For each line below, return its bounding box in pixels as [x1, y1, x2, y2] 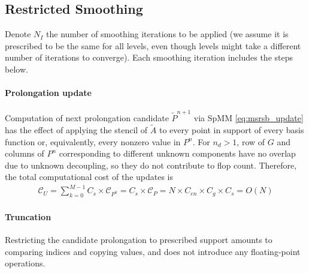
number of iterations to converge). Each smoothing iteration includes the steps [5, 51, 293, 64]
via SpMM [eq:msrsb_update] [193, 112, 304, 124]
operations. [5, 257, 46, 269]
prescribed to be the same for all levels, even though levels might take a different [5, 39, 301, 52]
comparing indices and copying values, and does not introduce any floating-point [5, 245, 301, 257]
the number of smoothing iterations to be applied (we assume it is [46, 28, 289, 40]
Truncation [5, 210, 51, 223]
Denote [5, 28, 31, 40]
